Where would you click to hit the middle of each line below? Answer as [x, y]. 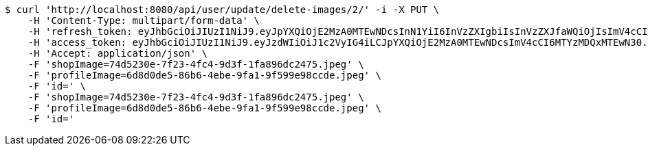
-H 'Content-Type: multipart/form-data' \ [144, 20]
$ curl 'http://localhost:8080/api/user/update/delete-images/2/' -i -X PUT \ [222, 10]
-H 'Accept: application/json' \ [118, 53]
